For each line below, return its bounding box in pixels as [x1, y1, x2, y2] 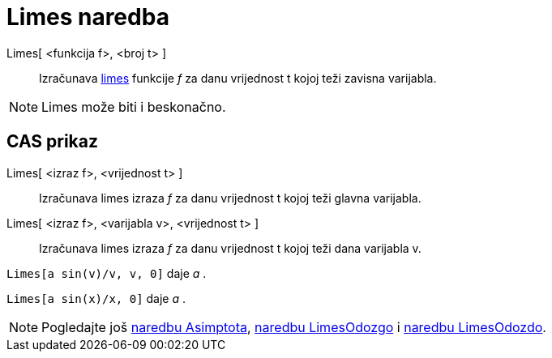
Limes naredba [6, 3, 169, 31]
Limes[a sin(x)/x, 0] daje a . [6, 291, 186, 305]
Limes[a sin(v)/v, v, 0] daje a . [6, 266, 207, 280]
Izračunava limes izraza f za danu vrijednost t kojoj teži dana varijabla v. [39, 241, 421, 255]
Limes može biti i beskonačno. [41, 98, 226, 115]
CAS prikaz [6, 131, 99, 152]
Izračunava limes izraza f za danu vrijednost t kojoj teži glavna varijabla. [39, 190, 421, 205]
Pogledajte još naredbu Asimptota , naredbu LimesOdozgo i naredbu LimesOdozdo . [41, 318, 546, 335]
